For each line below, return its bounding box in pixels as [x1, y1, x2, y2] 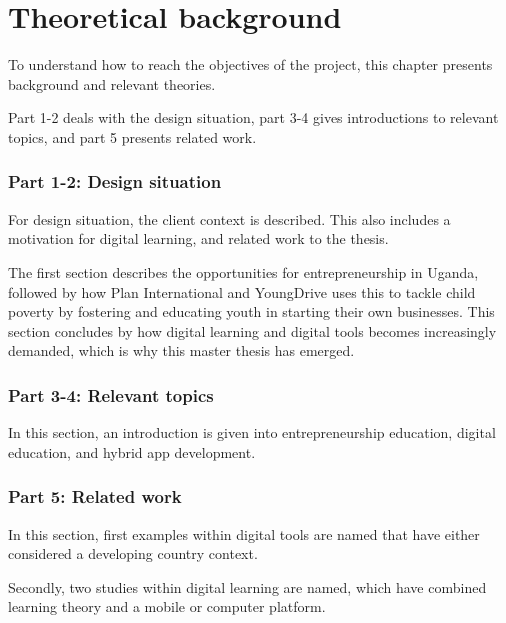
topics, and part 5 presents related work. [8, 126, 257, 147]
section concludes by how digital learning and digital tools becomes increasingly [8, 320, 497, 341]
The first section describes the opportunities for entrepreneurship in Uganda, [8, 261, 479, 282]
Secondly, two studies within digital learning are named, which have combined [8, 576, 487, 597]
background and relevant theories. [8, 73, 216, 94]
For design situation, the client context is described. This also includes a [8, 208, 451, 229]
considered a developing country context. [8, 543, 258, 564]
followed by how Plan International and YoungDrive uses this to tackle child [8, 281, 476, 302]
